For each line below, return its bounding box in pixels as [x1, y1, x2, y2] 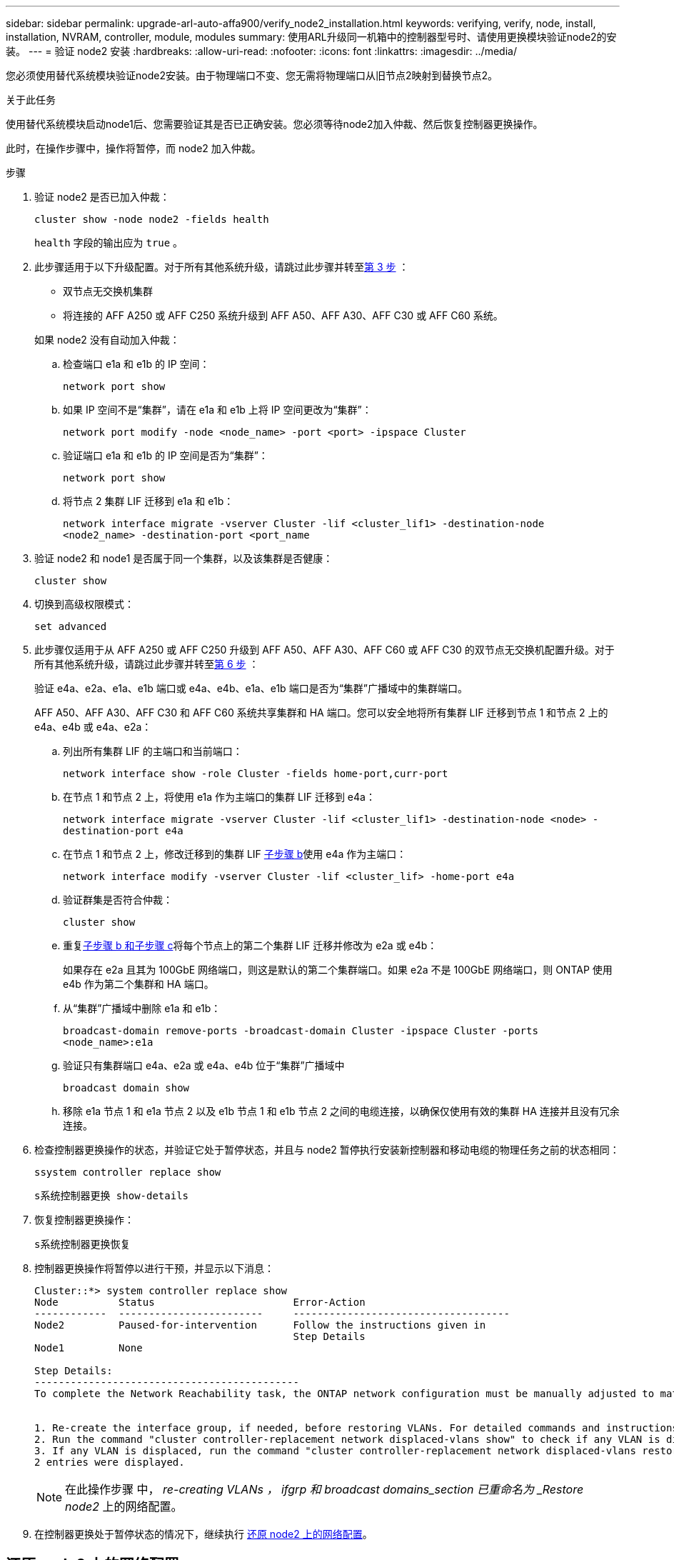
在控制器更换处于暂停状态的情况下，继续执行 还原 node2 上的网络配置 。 [34, 1528, 373, 1540]
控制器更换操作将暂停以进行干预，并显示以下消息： [34, 1262, 274, 1274]
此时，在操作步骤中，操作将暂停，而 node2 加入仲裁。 [6, 142, 261, 154]
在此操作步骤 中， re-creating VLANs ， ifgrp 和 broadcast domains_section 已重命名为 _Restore [65, 1482, 584, 1496]
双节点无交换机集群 [63, 285, 153, 297]
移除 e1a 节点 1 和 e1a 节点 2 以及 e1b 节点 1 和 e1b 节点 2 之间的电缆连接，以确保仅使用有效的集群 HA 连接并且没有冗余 [63, 1105, 620, 1117]
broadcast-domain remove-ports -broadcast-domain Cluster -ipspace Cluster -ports [63, 1025, 538, 1036]
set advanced [34, 621, 107, 632]
